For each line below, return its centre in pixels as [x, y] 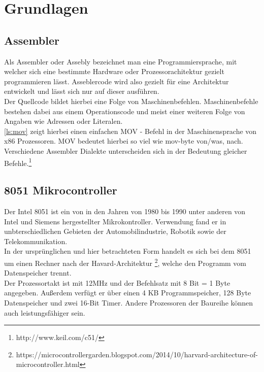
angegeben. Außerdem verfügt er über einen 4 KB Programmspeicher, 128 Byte [128, 293]
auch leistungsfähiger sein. [45, 312]
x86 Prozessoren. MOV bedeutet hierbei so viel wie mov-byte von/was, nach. [124, 141]
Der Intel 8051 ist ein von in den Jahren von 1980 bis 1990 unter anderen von [125, 211]
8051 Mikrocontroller [61, 190]
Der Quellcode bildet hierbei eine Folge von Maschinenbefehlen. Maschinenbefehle [131, 101]
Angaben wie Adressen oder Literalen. [63, 121]
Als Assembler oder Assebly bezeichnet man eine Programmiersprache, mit [121, 61]
